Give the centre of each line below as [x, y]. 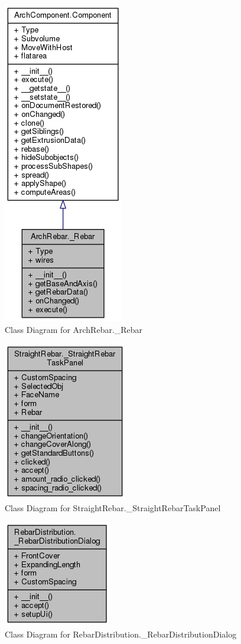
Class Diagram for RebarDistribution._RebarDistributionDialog [121, 634]
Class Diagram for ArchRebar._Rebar [74, 329]
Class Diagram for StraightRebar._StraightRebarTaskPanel [113, 507]
